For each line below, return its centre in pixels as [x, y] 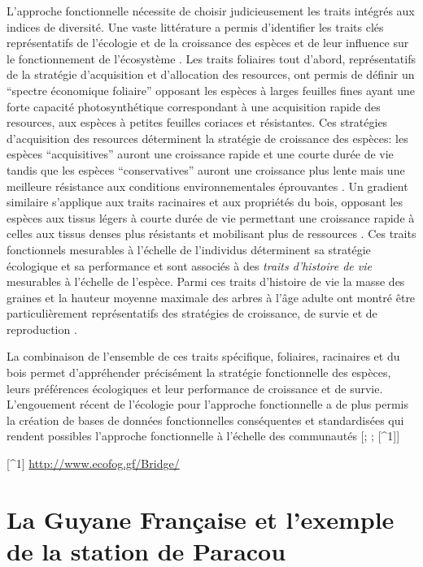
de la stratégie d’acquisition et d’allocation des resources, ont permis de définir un [211, 74]
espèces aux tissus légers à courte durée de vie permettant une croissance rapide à [211, 217]
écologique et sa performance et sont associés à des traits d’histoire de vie [189, 265]
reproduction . [42, 329]
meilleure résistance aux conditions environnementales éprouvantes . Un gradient [207, 186]
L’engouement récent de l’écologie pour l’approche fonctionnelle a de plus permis [208, 404]
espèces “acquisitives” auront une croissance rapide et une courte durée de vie [200, 154]
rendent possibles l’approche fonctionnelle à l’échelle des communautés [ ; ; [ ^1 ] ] [203, 436]
